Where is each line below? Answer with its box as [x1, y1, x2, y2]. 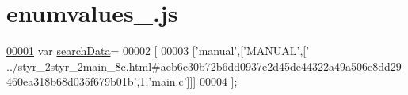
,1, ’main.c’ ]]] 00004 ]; [136, 73, 238, 90]
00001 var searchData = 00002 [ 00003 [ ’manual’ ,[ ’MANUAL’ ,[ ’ [6, 42, 310, 59]
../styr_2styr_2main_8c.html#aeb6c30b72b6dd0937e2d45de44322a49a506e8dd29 [6, 57, 402, 74]
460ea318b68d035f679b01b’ [6, 73, 137, 90]
